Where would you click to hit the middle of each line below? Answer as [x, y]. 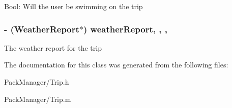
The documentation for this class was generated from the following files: [116, 65]
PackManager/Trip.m [38, 99]
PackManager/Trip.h [37, 82]
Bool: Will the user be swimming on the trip [74, 6]
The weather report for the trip [53, 47]
